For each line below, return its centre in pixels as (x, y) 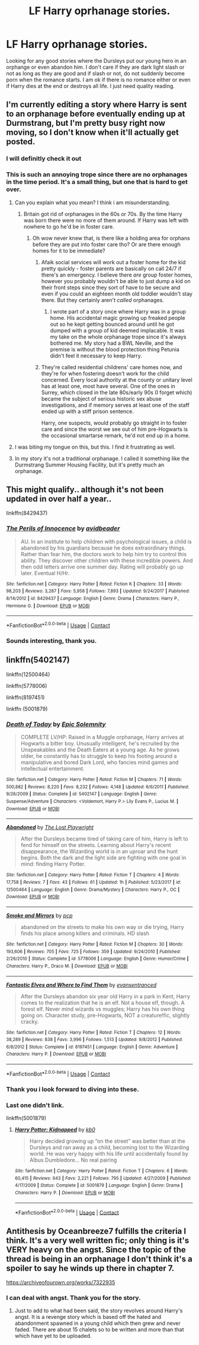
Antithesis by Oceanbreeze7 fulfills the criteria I (96, 1231)
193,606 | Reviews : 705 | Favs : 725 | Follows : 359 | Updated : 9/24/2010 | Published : (94, 951)
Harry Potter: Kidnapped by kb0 (55, 1130)
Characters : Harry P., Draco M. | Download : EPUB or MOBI (67, 966)
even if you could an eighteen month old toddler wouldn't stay (117, 294)
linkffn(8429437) (27, 513)
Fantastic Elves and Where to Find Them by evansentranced (81, 985)
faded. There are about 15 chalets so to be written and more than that (99, 1330)
